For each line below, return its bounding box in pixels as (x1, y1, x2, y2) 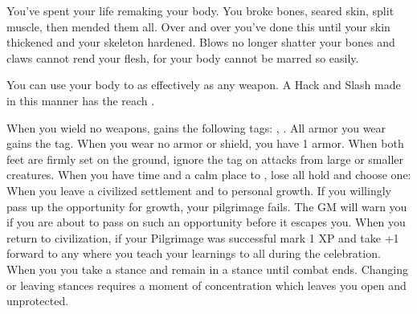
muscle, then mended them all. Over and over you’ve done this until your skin (6, 18, 390, 35)
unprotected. (6, 292, 69, 309)
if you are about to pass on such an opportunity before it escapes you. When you (6, 214, 406, 230)
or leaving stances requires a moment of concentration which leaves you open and (6, 276, 407, 293)
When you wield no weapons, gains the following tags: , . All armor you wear (6, 119, 386, 136)
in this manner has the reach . (6, 92, 155, 108)
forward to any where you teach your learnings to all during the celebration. (6, 245, 381, 262)
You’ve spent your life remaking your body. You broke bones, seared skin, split (6, 2, 395, 18)
